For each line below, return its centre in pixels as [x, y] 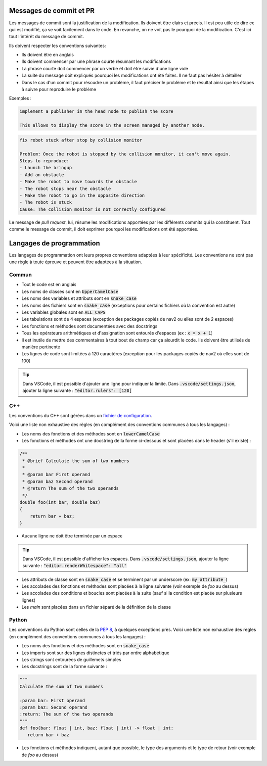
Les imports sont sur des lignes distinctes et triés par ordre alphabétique [95, 653]
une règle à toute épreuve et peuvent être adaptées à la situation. [76, 262]
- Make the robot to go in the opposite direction [82, 195]
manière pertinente [41, 347]
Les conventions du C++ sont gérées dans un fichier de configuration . [81, 416]
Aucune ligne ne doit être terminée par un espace [72, 536]
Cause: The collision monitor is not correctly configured [92, 209]
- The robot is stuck [46, 202]
